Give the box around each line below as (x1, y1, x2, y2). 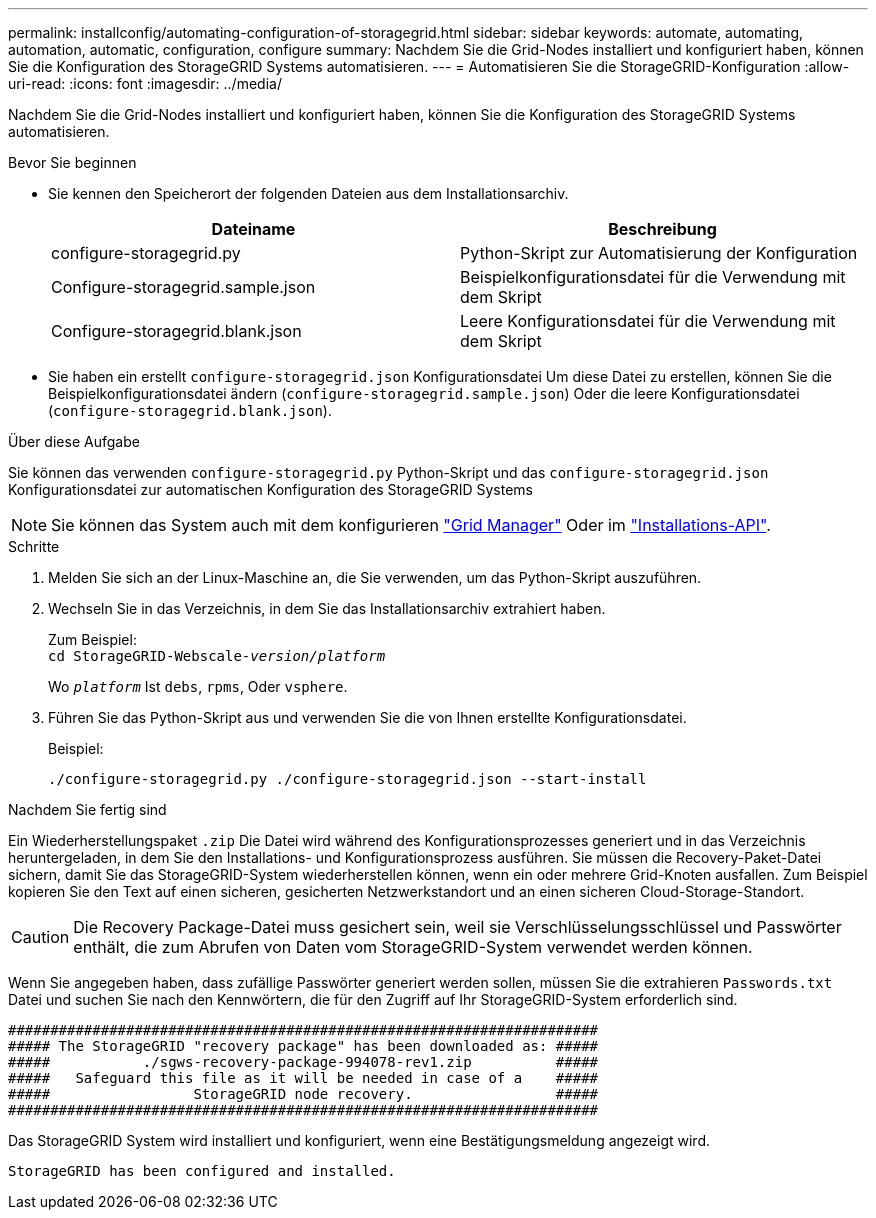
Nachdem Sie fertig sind (8, 801, 167, 818)
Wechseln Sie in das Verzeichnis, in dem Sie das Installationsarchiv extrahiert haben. (48, 600, 606, 617)
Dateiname (211, 219, 296, 239)
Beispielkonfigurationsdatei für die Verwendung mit (460, 267, 846, 287)
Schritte (8, 538, 60, 555)
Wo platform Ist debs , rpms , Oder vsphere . (48, 678, 348, 695)
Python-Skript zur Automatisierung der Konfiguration (460, 243, 858, 263)
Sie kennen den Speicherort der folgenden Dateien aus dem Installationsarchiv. (48, 185, 569, 202)
